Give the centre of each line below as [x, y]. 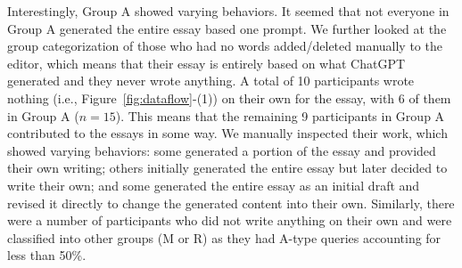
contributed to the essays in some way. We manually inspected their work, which [227, 133]
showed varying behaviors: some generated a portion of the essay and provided [222, 150]
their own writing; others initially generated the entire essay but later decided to [227, 168]
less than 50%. [47, 255]
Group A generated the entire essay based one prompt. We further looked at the [227, 28]
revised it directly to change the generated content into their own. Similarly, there [231, 203]
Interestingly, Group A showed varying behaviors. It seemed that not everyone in [228, 11]
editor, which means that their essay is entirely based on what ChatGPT [206, 63]
